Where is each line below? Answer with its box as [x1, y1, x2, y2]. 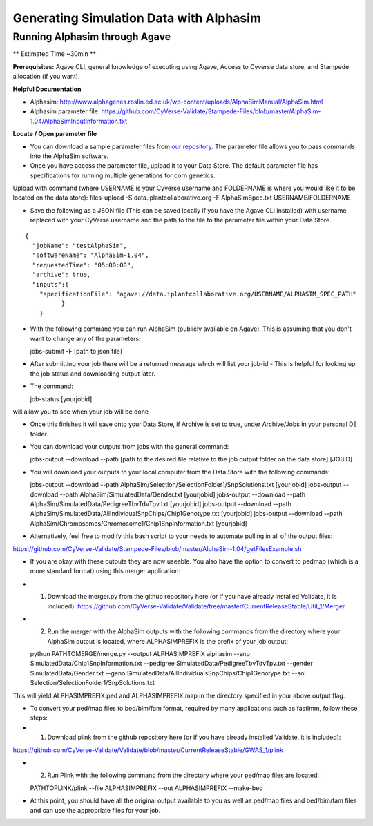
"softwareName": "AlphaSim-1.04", [32, 251, 149, 259]
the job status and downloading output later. [30, 369, 155, 378]
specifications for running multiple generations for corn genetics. [30, 171, 216, 180]
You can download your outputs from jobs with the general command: [30, 443, 229, 451]
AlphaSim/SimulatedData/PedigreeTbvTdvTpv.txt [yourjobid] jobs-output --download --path [30, 500, 291, 508]
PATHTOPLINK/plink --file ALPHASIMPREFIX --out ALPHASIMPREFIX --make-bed [30, 784, 263, 792]
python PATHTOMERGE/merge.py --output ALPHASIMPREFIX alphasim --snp [30, 650, 250, 658]
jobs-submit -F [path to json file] [30, 347, 122, 355]
